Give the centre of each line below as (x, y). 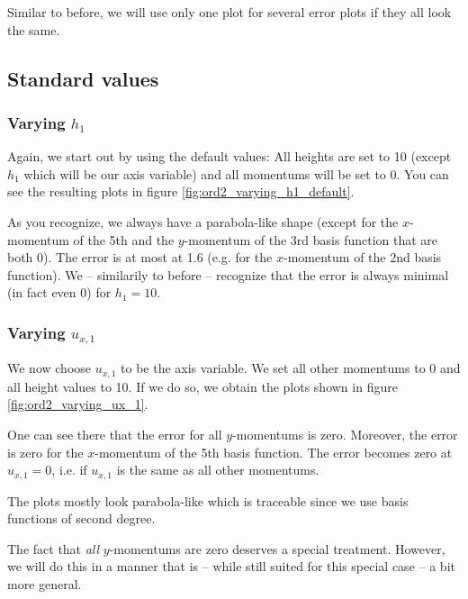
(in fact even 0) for (59, 292)
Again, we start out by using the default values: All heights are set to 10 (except (229, 156)
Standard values (83, 78)
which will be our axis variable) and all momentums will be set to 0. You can (236, 173)
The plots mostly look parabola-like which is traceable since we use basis (208, 500)
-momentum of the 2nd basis (362, 257)
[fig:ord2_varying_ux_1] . (78, 404)
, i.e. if (69, 470)
